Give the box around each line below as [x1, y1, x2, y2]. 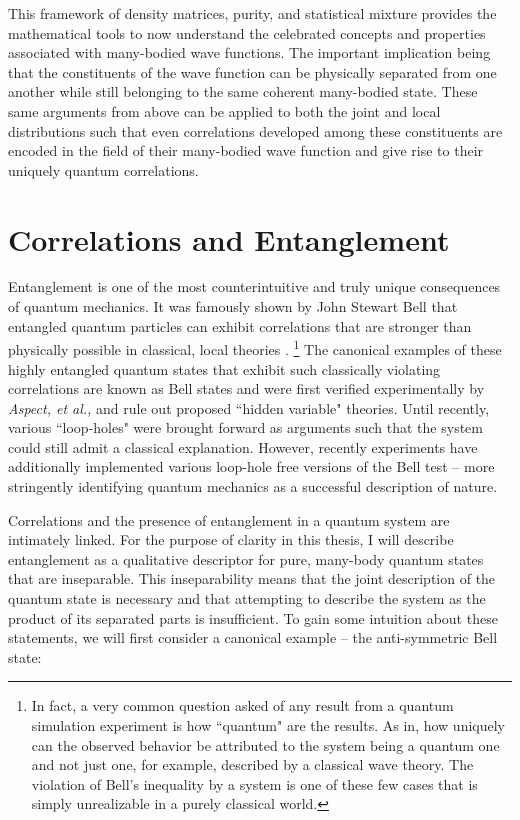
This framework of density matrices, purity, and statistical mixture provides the [8, 3, 497, 23]
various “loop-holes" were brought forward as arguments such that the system [8, 417, 483, 438]
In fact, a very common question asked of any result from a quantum [31, 695, 454, 716]
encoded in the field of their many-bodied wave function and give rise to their [8, 140, 484, 161]
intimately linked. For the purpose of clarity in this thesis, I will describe [8, 529, 454, 550]
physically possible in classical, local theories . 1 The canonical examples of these [8, 336, 502, 359]
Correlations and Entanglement [8, 218, 450, 259]
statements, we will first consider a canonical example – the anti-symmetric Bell [8, 627, 498, 648]
